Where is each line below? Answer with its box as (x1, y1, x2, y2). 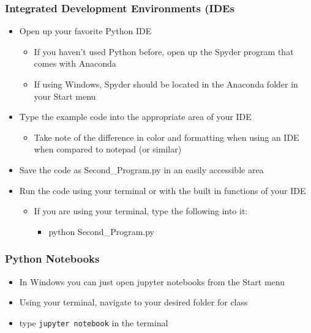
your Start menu (34, 89, 96, 102)
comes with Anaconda (34, 57, 116, 70)
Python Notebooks (5, 251, 100, 266)
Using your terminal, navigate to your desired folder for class (19, 296, 248, 309)
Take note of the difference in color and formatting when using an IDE (34, 130, 299, 143)
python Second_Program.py (48, 225, 154, 238)
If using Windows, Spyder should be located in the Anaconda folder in (34, 78, 298, 90)
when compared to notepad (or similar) (34, 143, 182, 155)
